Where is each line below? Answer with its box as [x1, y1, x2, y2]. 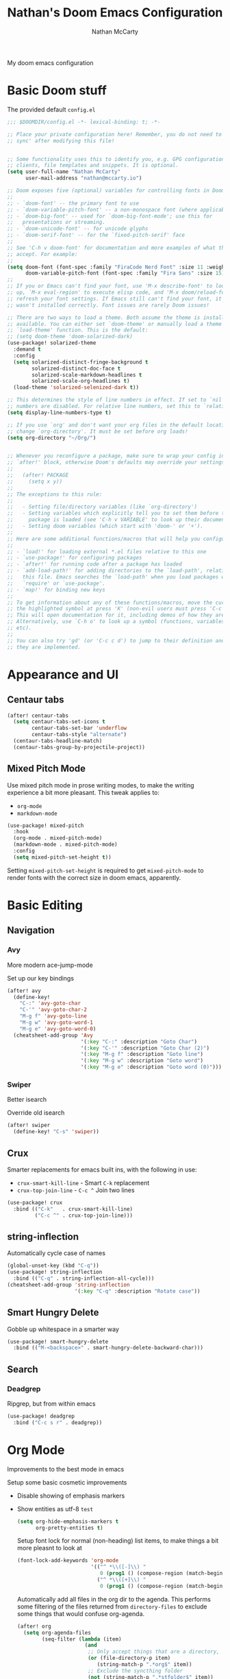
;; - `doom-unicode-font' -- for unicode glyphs [7, 225, 149, 232]
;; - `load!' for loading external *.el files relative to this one [7, 548, 207, 555]
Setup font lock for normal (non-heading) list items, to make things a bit [16, 1537, 219, 1545]
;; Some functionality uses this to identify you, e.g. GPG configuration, [7, 155, 228, 162]
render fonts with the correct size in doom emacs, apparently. [7, 873, 181, 881]
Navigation [7, 924, 55, 936]
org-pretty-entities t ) [35, 1524, 104, 1531]
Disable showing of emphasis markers [16, 1491, 125, 1500]
